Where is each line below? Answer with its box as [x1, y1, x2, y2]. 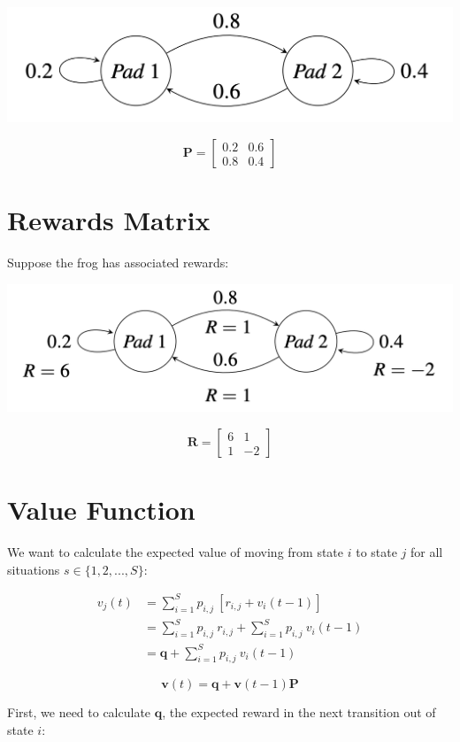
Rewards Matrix [7, 202, 211, 238]
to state [356, 543, 397, 561]
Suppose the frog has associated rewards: [7, 253, 229, 272]
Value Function [7, 491, 195, 528]
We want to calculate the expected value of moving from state [7, 543, 344, 561]
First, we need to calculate [7, 703, 151, 722]
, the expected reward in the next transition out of [162, 703, 436, 722]
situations [7, 560, 60, 578]
